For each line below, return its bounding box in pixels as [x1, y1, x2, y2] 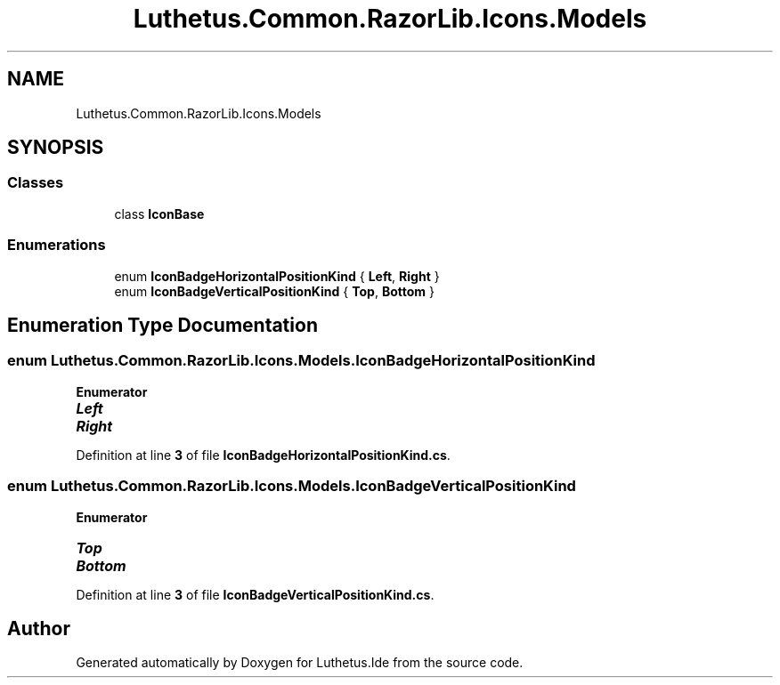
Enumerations [7, 236, 106, 254]
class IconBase [114, 205, 205, 222]
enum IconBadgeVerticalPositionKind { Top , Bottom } [114, 283, 435, 299]
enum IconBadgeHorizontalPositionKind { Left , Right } [114, 268, 440, 284]
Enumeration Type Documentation [7, 313, 318, 336]
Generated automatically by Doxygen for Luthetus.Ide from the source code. [76, 655, 524, 671]
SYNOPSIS [7, 136, 104, 159]
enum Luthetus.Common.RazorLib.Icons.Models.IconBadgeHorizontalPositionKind [7, 351, 596, 370]
